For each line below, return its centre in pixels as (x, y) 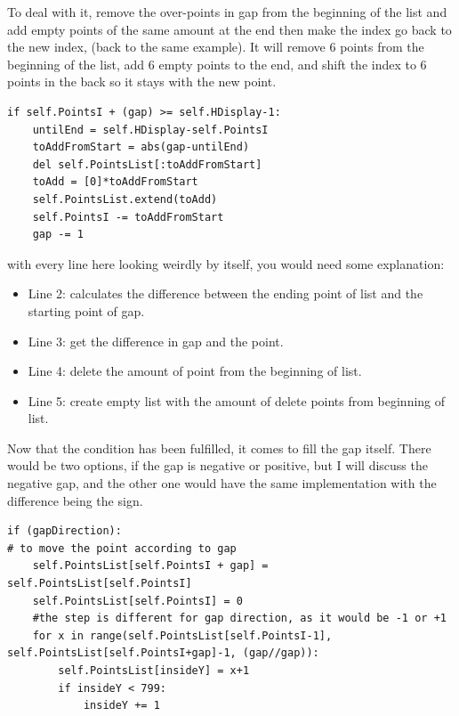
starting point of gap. (86, 310)
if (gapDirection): (64, 531)
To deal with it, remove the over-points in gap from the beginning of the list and (227, 12)
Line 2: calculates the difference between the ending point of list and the (225, 293)
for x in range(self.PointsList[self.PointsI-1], (182, 635)
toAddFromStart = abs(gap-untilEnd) (141, 147)
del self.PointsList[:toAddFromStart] (147, 164)
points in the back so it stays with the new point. (142, 81)
